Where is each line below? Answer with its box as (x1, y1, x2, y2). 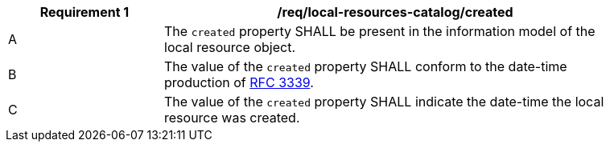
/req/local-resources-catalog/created (277, 4, 513, 20)
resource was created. (164, 110, 300, 126)
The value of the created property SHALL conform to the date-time (164, 58, 567, 74)
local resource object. (164, 39, 296, 55)
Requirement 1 (39, 4, 130, 20)
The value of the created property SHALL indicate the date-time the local (164, 94, 604, 110)
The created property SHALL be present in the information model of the (164, 23, 596, 39)
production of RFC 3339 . (164, 74, 314, 90)
